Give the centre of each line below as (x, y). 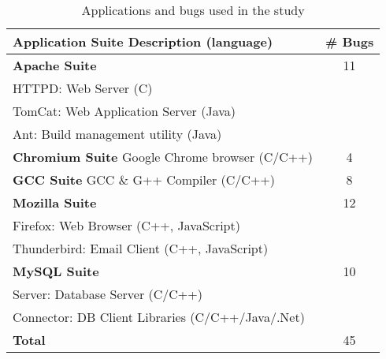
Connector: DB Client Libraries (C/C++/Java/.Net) (159, 317)
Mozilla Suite (55, 202)
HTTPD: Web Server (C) (83, 88)
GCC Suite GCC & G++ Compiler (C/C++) (144, 179)
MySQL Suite (56, 271)
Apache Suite (55, 65)
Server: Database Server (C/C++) (108, 294)
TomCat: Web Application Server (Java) (124, 111)
